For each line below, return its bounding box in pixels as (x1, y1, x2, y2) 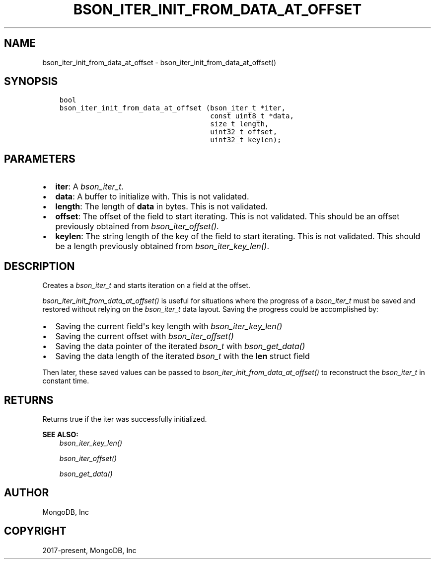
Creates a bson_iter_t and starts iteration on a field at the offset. (42, 281, 251, 290)
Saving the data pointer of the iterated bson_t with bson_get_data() (55, 341, 305, 352)
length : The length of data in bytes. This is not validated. (55, 201, 268, 212)
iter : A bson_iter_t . (55, 182, 124, 192)
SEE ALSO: (42, 430, 78, 439)
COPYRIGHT (4, 525, 67, 538)
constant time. (42, 376, 89, 385)
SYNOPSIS (4, 75, 58, 88)
